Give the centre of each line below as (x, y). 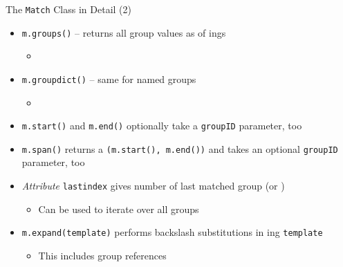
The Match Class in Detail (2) (68, 9)
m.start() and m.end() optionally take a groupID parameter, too (162, 126)
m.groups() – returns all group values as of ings (124, 32)
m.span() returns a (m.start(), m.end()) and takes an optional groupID (180, 148)
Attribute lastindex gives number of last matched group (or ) (153, 186)
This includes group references (102, 255)
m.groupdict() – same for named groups (109, 79)
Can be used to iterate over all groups (119, 209)
